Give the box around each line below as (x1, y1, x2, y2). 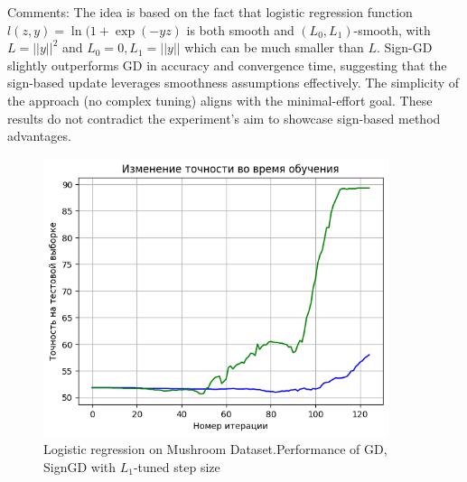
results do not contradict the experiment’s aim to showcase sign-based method (7, 108, 441, 127)
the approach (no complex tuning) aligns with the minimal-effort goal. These (7, 90, 433, 109)
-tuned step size (133, 457, 220, 476)
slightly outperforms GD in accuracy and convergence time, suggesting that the (7, 55, 447, 74)
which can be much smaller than (184, 38, 364, 57)
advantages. (7, 126, 71, 145)
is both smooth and (186, 20, 294, 39)
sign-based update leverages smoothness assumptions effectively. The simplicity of (7, 73, 460, 92)
